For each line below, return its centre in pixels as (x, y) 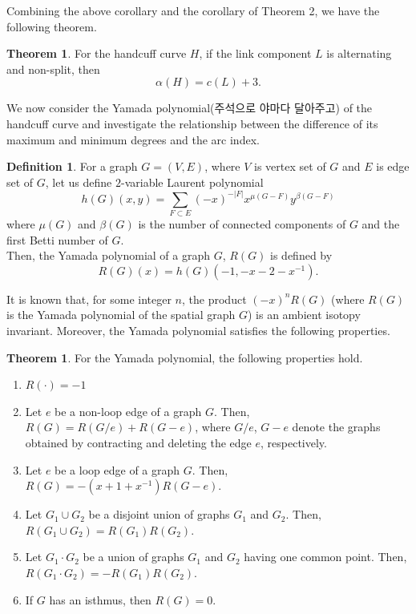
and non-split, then (53, 69)
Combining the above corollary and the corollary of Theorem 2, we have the (193, 10)
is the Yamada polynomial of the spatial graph (121, 315)
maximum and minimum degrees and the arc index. (133, 139)
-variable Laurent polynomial (192, 182)
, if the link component (255, 53)
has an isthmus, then (100, 599)
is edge (393, 166)
